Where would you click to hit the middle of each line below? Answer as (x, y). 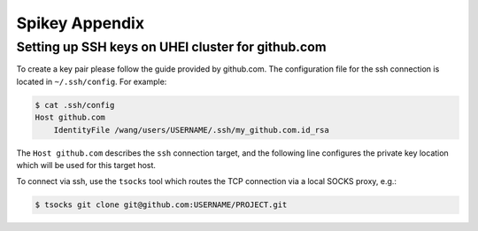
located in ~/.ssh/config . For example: (92, 81)
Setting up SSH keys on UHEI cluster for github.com (171, 47)
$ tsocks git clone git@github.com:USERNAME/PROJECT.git (161, 205)
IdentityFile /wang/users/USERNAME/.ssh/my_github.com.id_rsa (191, 130)
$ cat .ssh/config (75, 105)
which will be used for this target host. (86, 165)
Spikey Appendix (81, 23)
